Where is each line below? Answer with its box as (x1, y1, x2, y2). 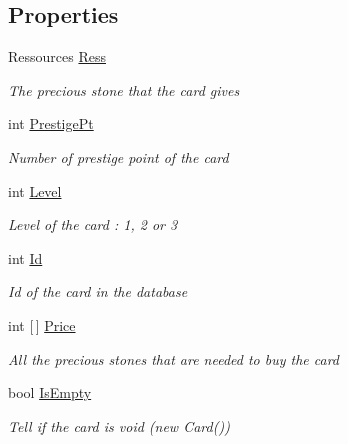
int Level (8, 180, 62, 201)
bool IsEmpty (8, 382, 92, 403)
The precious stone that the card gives (8, 79, 240, 100)
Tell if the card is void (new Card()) (8, 415, 230, 436)
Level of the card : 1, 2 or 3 (8, 214, 178, 235)
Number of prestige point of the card (8, 146, 229, 167)
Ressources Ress (8, 46, 106, 67)
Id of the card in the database (8, 281, 188, 302)
